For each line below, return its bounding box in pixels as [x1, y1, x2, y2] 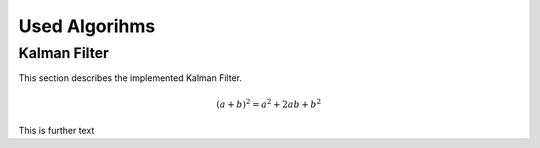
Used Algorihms [18, 15, 156, 37]
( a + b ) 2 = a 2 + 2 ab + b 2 [216, 96, 322, 110]
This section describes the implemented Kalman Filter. [18, 72, 242, 84]
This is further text [18, 124, 95, 136]
